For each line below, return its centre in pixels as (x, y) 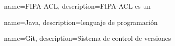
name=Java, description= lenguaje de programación (81, 22)
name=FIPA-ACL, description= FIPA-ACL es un (77, 6)
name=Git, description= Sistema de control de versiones (87, 38)
